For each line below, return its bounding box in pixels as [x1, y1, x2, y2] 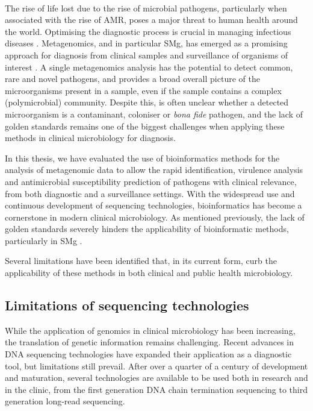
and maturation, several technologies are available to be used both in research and [5, 371, 308, 384]
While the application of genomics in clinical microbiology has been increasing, [5, 324, 296, 336]
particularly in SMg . [5, 234, 82, 246]
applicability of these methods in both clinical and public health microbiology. [5, 266, 293, 279]
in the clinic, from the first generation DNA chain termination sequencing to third [5, 383, 308, 395]
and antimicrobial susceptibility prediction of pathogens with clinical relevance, [5, 175, 297, 187]
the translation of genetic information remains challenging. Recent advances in [5, 336, 294, 348]
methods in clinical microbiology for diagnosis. [5, 131, 176, 144]
